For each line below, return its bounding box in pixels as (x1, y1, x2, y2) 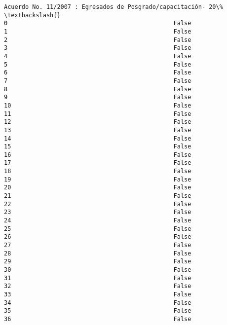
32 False (4, 283, 191, 290)
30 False (4, 266, 191, 273)
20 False (4, 184, 191, 191)
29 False (4, 258, 191, 265)
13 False (4, 126, 191, 134)
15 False (4, 143, 191, 150)
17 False (4, 159, 191, 167)
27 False (4, 242, 191, 249)
